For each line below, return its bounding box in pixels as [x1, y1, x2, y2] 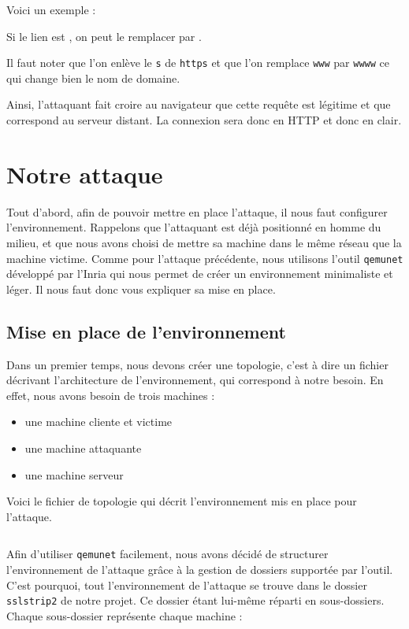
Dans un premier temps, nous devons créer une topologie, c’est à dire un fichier [6, 356, 389, 372]
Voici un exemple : [6, 2, 96, 17]
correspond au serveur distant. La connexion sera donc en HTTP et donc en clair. [6, 112, 402, 128]
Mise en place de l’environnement [6, 319, 286, 343]
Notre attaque [6, 157, 163, 190]
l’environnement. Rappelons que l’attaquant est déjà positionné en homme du [6, 219, 381, 235]
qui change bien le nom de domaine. [6, 69, 180, 86]
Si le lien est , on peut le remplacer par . [6, 28, 202, 44]
